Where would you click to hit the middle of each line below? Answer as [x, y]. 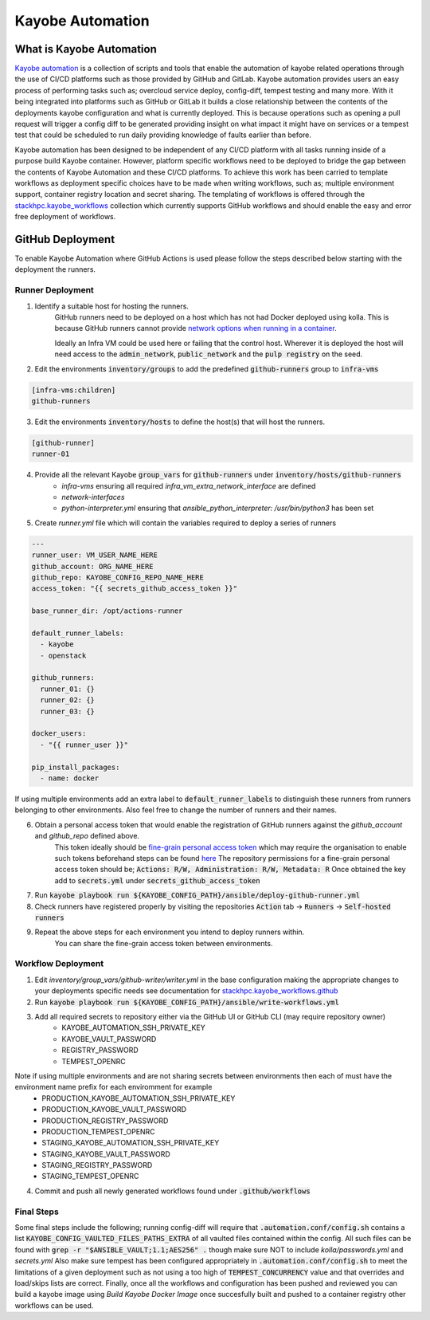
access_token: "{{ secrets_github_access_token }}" [135, 589]
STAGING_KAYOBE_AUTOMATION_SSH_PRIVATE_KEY [131, 1143]
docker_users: [59, 734]
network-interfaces [93, 497]
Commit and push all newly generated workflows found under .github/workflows [172, 1191]
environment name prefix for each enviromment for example [113, 1087]
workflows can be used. [54, 1305]
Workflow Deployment [59, 964]
